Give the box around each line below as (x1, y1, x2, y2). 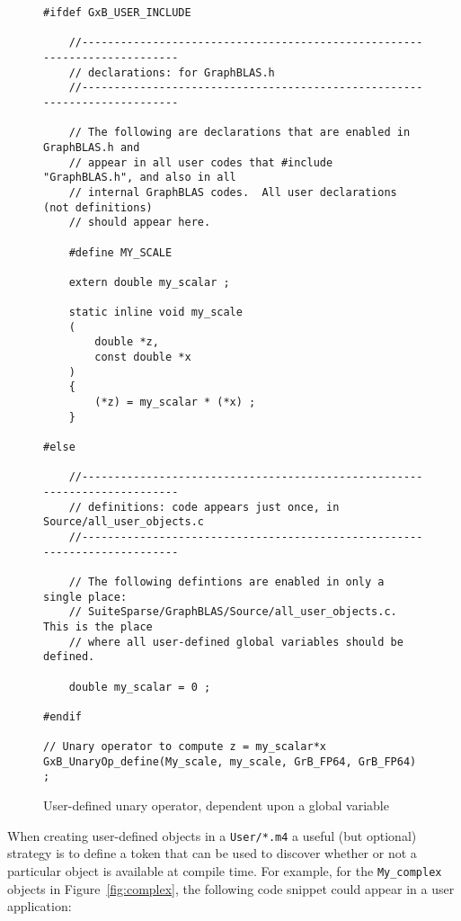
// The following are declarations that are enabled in (68, 126, 411, 139)
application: (7, 897, 72, 916)
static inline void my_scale (68, 306, 243, 319)
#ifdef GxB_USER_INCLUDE (43, 6, 191, 19)
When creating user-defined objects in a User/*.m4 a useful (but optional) (7, 826, 417, 845)
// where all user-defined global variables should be (68, 635, 403, 648)
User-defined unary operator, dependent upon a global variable (43, 796, 389, 815)
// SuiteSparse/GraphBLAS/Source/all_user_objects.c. (68, 605, 397, 619)
